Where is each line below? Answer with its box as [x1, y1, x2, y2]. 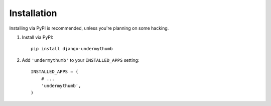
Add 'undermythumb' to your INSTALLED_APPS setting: [22, 57, 140, 63]
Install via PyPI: [22, 34, 54, 40]
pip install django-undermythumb [31, 46, 113, 52]
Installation [9, 8, 57, 19]
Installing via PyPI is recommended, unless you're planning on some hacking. [9, 25, 169, 31]
